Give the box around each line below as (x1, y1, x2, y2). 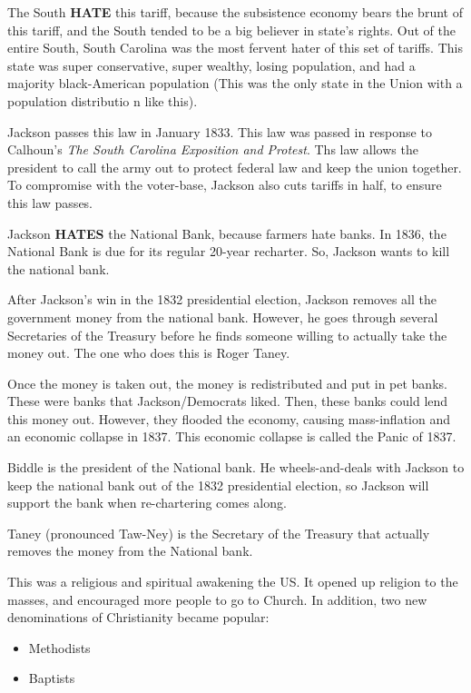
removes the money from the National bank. (7, 541, 253, 560)
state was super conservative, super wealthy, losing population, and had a (7, 55, 416, 74)
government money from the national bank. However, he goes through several (7, 307, 438, 326)
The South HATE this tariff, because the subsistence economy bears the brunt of (7, 3, 463, 21)
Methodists (28, 638, 91, 657)
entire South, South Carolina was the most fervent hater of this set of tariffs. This (7, 38, 463, 57)
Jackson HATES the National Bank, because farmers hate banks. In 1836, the (7, 223, 446, 243)
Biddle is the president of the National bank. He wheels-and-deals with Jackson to (7, 458, 465, 477)
